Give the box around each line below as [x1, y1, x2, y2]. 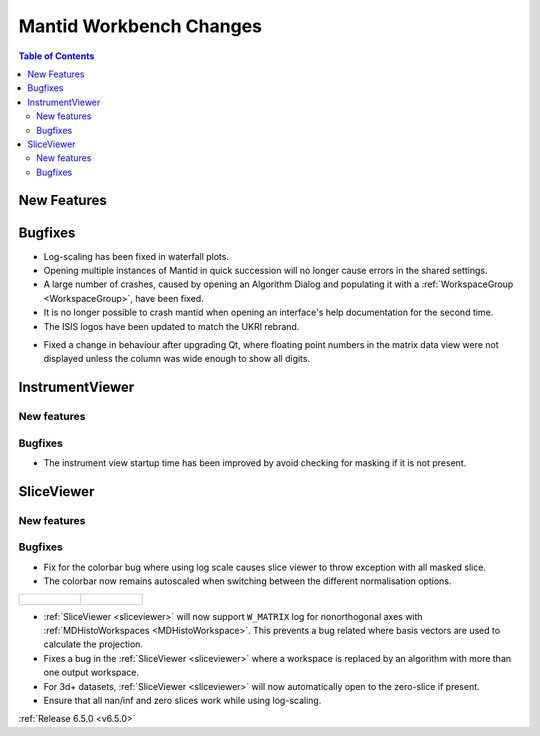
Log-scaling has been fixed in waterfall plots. [43, 250, 230, 262]
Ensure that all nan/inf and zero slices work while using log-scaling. [43, 694, 322, 706]
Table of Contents [18, 50, 95, 62]
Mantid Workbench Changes [18, 15, 262, 37]
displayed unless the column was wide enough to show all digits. [43, 353, 310, 365]
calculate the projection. [43, 638, 144, 650]
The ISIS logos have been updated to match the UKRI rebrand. [43, 320, 300, 332]
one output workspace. [43, 666, 140, 679]
